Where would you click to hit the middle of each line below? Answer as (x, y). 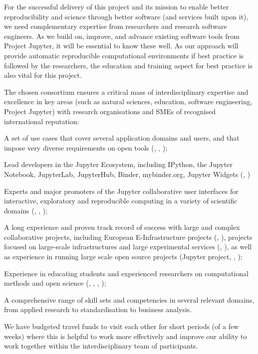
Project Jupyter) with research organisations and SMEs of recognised (110, 111)
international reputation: (42, 121)
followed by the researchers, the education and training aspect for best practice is (128, 65)
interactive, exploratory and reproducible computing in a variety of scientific (121, 201)
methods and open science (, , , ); (55, 283)
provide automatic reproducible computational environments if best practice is (124, 55)
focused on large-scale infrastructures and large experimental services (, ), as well (128, 247)
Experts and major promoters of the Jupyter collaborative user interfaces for (121, 191)
